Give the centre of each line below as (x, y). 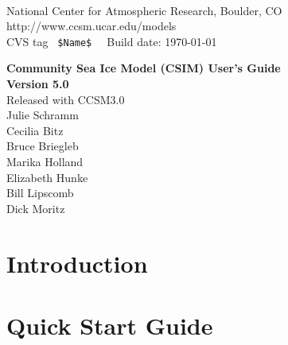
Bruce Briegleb (43, 146)
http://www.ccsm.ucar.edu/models (91, 26)
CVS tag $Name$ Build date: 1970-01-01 (112, 41)
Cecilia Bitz (35, 130)
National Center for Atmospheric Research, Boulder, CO (144, 10)
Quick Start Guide (110, 325)
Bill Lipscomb (40, 193)
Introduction (77, 263)
